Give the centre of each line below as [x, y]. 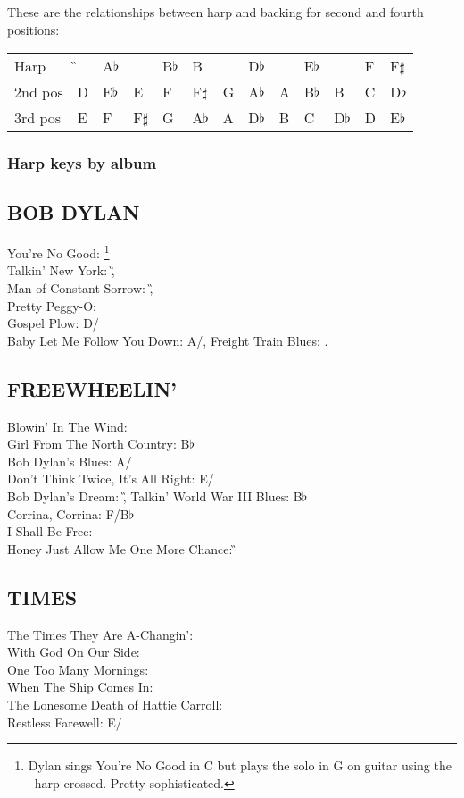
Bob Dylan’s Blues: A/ [70, 461]
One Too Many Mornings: [78, 669]
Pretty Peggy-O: [52, 305]
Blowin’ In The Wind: [67, 426]
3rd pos [38, 118]
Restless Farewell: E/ [65, 722]
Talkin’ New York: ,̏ [61, 270]
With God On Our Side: [74, 652]
